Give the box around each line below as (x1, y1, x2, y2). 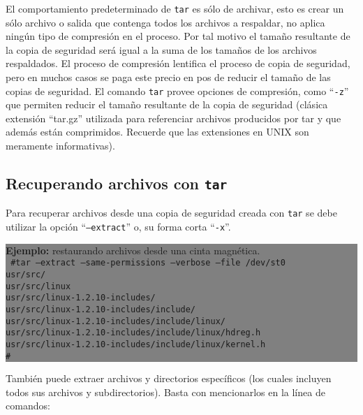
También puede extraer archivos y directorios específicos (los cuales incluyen (6, 371, 332, 386)
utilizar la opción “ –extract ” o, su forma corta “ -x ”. (6, 219, 231, 234)
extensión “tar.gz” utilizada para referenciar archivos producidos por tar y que (6, 110, 341, 125)
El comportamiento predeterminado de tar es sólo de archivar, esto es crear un (6, 1, 344, 15)
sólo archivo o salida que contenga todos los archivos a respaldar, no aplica (6, 15, 325, 29)
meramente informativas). (6, 138, 115, 153)
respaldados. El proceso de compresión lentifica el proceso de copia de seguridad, (6, 56, 350, 71)
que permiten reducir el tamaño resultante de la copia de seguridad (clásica (6, 97, 328, 112)
